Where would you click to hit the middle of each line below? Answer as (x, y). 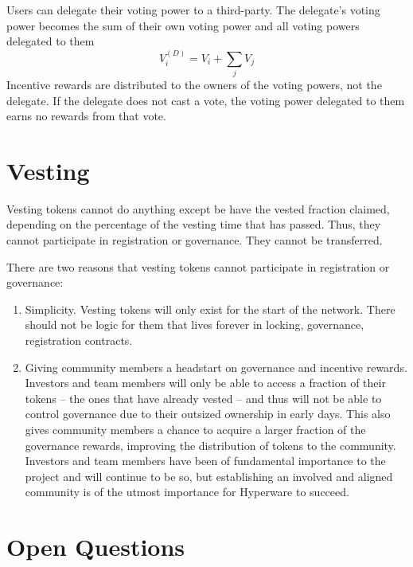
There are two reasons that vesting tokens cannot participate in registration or (198, 266)
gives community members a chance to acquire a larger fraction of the (195, 429)
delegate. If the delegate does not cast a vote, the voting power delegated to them (206, 100)
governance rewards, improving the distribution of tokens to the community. (210, 445)
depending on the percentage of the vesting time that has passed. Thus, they (194, 224)
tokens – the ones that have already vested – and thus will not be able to (203, 398)
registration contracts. (79, 340)
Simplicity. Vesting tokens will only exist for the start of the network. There (210, 309)
